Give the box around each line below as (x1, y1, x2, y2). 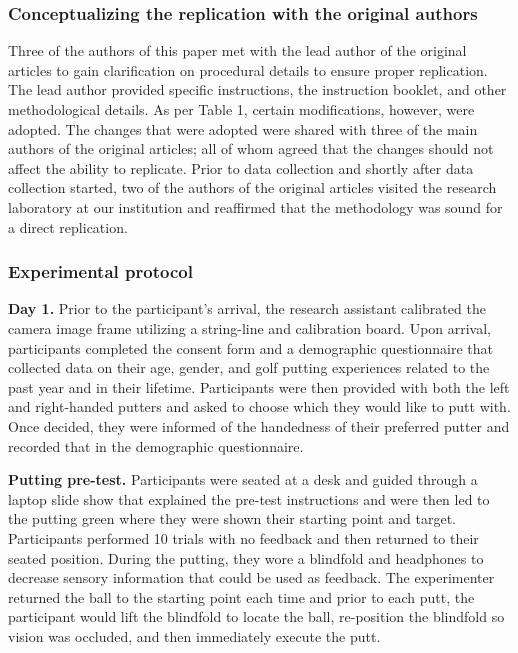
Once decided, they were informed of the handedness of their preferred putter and (8, 415, 510, 436)
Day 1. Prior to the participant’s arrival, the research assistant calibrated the (8, 298, 486, 319)
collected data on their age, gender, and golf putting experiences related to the (8, 357, 490, 378)
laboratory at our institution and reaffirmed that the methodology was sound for (8, 196, 503, 217)
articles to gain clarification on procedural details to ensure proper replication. (8, 59, 488, 80)
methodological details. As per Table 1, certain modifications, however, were (8, 99, 475, 119)
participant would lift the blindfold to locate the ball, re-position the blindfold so (8, 606, 505, 627)
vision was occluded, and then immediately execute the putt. (8, 625, 381, 646)
